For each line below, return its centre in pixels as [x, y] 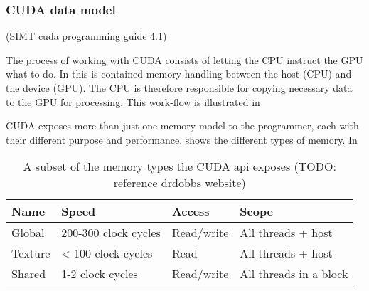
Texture [31, 253]
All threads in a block [294, 274]
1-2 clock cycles [100, 274]
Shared [29, 274]
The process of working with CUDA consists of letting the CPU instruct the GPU [184, 59]
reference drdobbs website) [180, 183]
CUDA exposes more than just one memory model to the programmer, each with [182, 126]
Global [28, 233]
